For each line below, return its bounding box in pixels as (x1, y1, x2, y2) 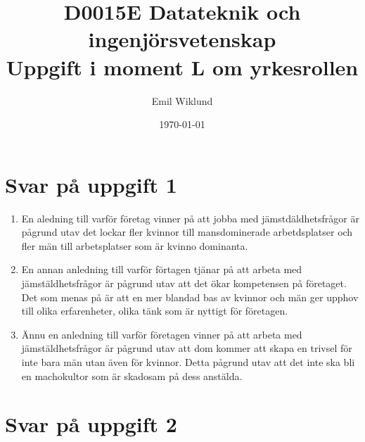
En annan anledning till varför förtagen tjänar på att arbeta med (21, 262, 302, 277)
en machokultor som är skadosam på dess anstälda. (21, 368, 243, 383)
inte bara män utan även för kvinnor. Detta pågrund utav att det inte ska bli (21, 354, 355, 369)
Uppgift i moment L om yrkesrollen (6, 52, 359, 81)
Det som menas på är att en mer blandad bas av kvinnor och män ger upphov (21, 289, 359, 304)
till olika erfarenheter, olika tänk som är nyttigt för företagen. (21, 303, 288, 318)
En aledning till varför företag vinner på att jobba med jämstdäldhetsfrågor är (21, 210, 359, 225)
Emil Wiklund (151, 93, 213, 108)
